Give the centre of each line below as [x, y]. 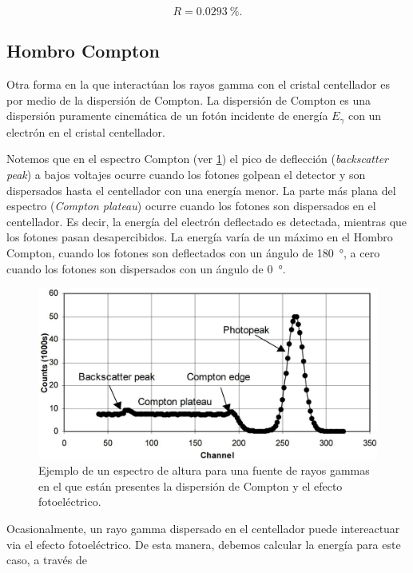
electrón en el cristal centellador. [86, 131]
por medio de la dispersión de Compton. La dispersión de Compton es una [189, 99]
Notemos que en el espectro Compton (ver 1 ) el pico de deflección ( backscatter [198, 159]
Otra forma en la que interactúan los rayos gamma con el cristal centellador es [198, 84]
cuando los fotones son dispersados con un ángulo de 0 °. [146, 268]
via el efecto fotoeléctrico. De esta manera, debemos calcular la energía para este [204, 544]
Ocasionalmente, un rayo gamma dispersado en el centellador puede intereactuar [203, 529]
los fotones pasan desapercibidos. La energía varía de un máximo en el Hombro [200, 237]
